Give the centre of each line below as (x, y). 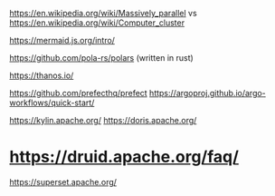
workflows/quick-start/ (52, 103)
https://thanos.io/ (42, 75)
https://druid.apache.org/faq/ (124, 157)
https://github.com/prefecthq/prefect (78, 93)
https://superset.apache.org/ (63, 181)
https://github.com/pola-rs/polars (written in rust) (102, 58)
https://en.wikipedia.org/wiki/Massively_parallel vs (103, 13)
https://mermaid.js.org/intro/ (62, 40)
